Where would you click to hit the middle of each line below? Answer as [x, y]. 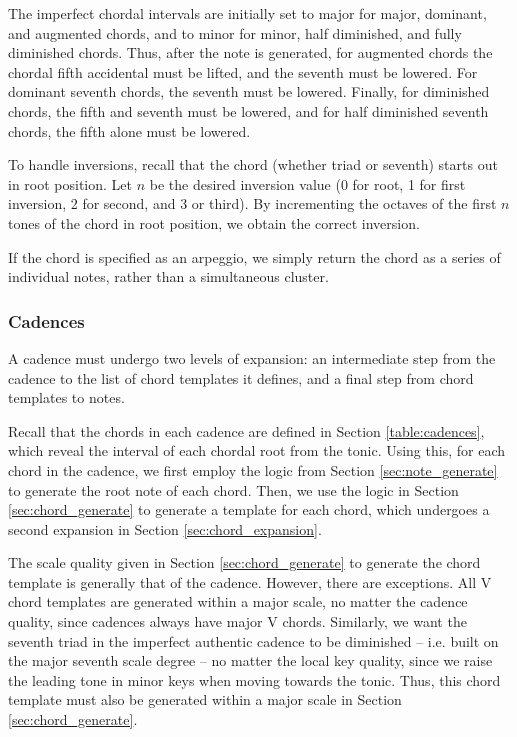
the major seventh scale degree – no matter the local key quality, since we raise [250, 660]
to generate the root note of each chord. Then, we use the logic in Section [233, 489]
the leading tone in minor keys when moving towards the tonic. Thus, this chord [254, 679]
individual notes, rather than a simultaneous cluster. [168, 276]
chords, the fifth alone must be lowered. [129, 130]
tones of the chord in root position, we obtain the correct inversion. [214, 222]
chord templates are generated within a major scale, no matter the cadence [238, 601]
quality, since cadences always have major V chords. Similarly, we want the [237, 621]
